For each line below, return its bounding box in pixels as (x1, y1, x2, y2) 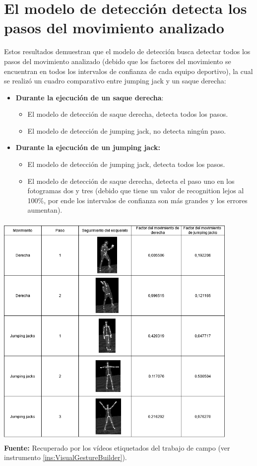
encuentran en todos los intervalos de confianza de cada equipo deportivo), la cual (4, 66, 253, 76)
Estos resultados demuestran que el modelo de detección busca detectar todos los (4, 46, 251, 57)
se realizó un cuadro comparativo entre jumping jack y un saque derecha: (4, 76, 226, 86)
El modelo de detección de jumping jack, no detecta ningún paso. (27, 125, 226, 136)
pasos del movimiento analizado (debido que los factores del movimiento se (4, 56, 231, 66)
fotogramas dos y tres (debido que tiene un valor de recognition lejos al (27, 185, 244, 196)
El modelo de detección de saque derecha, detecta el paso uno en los (27, 175, 235, 186)
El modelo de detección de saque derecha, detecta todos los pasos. (27, 109, 228, 119)
